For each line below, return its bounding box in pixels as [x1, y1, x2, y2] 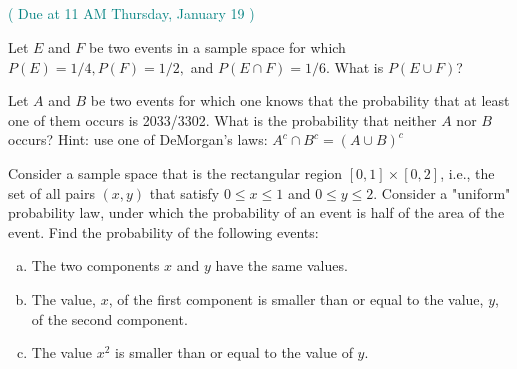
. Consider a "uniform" [373, 182, 511, 203]
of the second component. [31, 308, 188, 329]
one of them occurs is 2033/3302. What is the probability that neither [8, 109, 437, 130]
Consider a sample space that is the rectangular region [8, 162, 343, 183]
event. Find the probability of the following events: [8, 221, 319, 242]
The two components [31, 255, 160, 276]
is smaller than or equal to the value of [115, 342, 353, 363]
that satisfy [149, 182, 220, 203]
